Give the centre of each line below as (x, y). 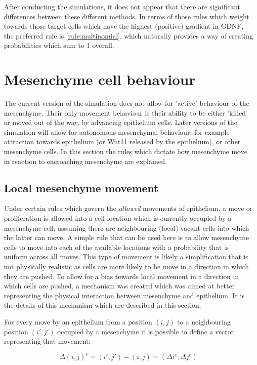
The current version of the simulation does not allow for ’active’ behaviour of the (127, 103)
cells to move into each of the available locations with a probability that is (116, 247)
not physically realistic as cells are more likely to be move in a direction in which (127, 266)
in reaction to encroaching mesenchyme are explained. (86, 161)
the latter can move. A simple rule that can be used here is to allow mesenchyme (127, 237)
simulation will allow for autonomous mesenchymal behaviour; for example (117, 132)
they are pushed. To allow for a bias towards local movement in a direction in (122, 276)
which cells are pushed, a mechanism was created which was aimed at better (120, 286)
